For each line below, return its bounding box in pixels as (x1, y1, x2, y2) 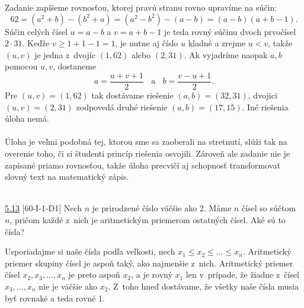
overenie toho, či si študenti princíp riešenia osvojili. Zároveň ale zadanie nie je (5, 147, 290, 159)
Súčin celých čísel (5, 25, 68, 37)
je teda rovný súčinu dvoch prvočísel (164, 25, 296, 37)
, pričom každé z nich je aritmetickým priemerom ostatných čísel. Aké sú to (9, 213, 286, 226)
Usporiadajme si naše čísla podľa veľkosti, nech (5, 245, 175, 258)
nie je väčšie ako (39, 280, 98, 292)
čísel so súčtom (241, 202, 296, 214)
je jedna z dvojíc (34, 48, 95, 61)
